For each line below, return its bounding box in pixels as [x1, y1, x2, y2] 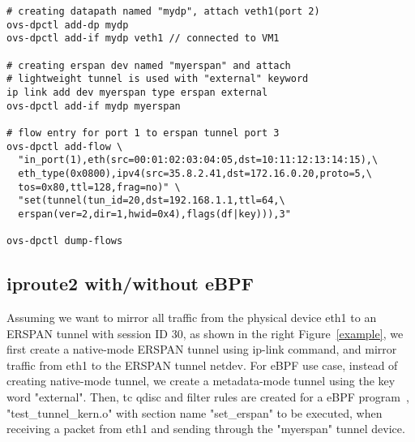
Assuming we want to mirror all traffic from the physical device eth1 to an [6, 309, 377, 326]
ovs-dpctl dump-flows [6, 235, 123, 247]
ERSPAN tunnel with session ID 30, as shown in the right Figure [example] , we [6, 324, 404, 341]
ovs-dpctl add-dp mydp [6, 19, 129, 31]
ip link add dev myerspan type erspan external [6, 86, 268, 98]
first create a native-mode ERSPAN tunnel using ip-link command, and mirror [6, 341, 397, 358]
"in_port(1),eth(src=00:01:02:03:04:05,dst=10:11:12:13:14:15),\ [18, 154, 379, 166]
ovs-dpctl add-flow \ [6, 140, 123, 152]
